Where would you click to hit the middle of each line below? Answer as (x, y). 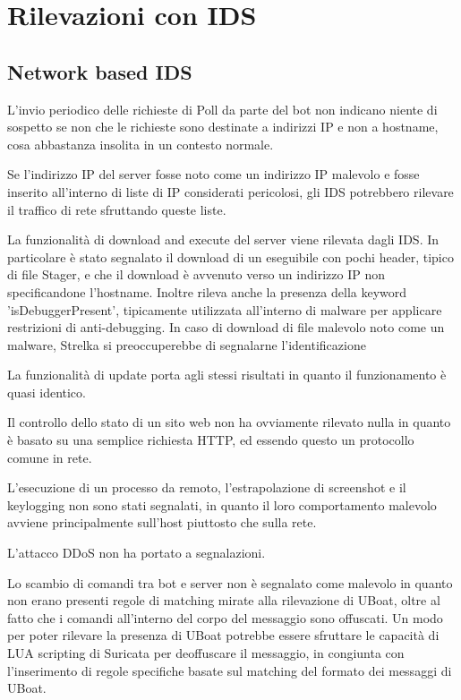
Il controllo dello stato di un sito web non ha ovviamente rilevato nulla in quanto (229, 422)
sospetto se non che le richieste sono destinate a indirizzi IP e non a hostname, (223, 127)
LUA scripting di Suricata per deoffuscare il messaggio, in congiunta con (206, 653)
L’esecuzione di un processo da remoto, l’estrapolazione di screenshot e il (207, 487)
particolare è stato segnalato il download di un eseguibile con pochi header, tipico (230, 256)
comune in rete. (50, 457)
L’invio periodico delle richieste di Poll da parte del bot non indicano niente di (222, 109)
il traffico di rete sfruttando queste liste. (117, 209)
